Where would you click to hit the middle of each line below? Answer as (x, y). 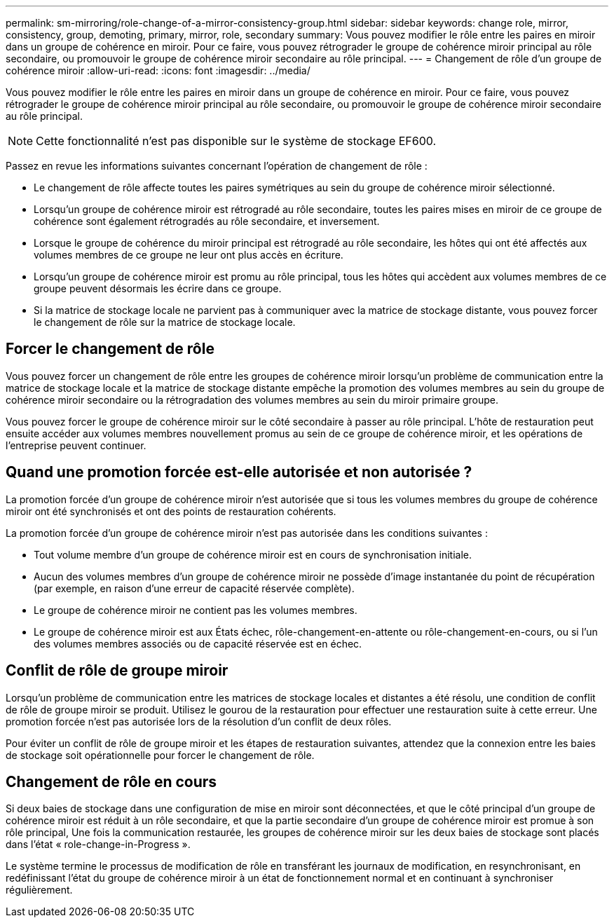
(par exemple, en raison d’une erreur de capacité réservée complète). (194, 588)
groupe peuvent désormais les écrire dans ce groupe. (158, 288)
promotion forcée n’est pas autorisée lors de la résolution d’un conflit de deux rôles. (199, 721)
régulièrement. (39, 890)
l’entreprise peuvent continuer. (76, 445)
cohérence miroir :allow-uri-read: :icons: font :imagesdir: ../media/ (158, 70)
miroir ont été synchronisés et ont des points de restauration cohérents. (171, 511)
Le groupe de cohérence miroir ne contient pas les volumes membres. (196, 610)
